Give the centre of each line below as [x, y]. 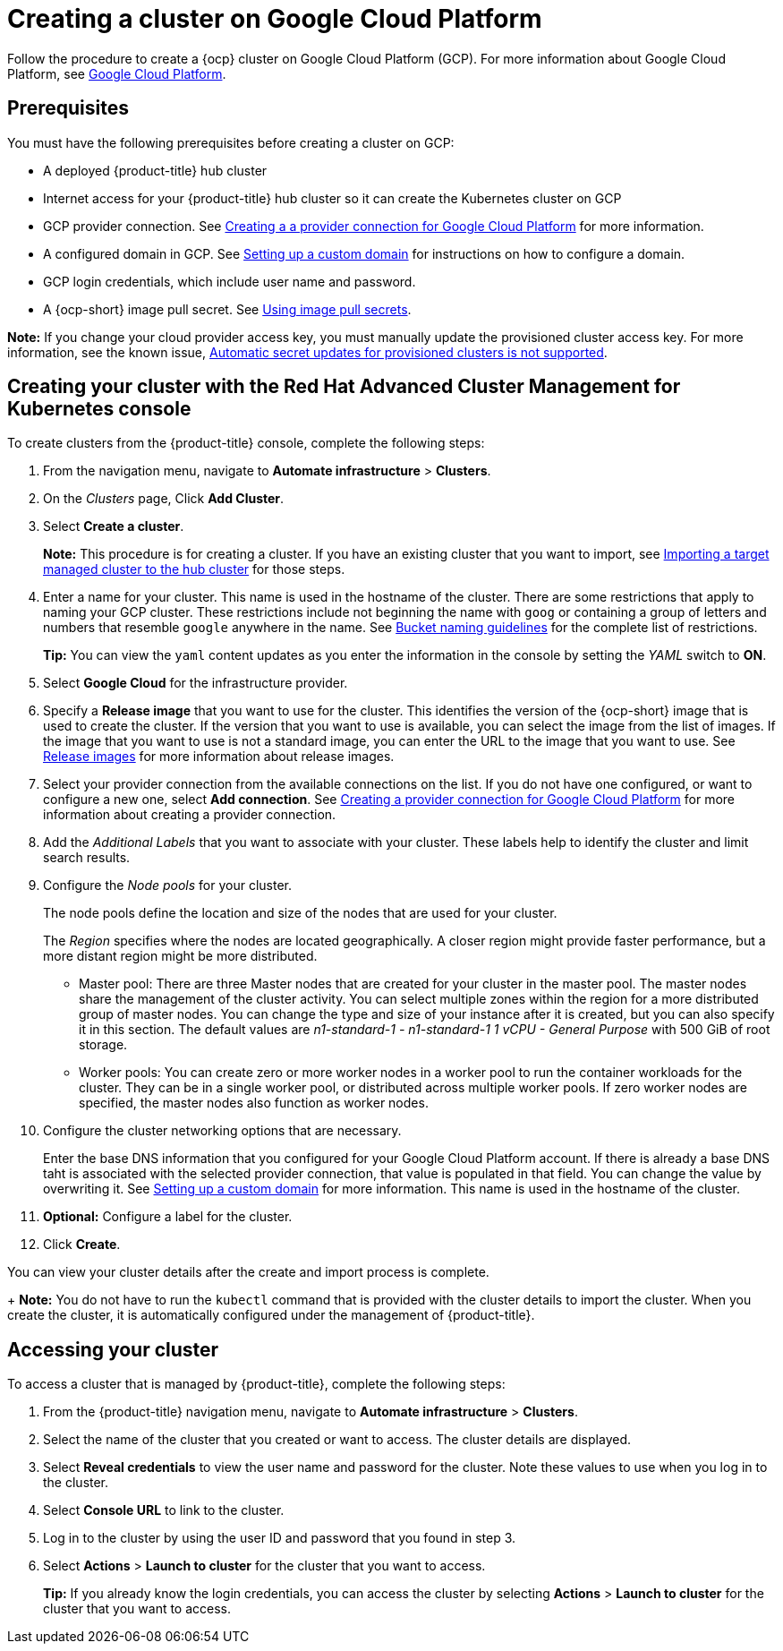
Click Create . [82, 1245]
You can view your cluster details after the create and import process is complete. [248, 1272]
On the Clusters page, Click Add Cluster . [164, 499]
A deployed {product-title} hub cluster [155, 170]
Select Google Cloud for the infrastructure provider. [196, 683]
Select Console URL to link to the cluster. [164, 1510]
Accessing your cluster [113, 1349]
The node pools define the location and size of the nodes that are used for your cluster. [300, 913]
